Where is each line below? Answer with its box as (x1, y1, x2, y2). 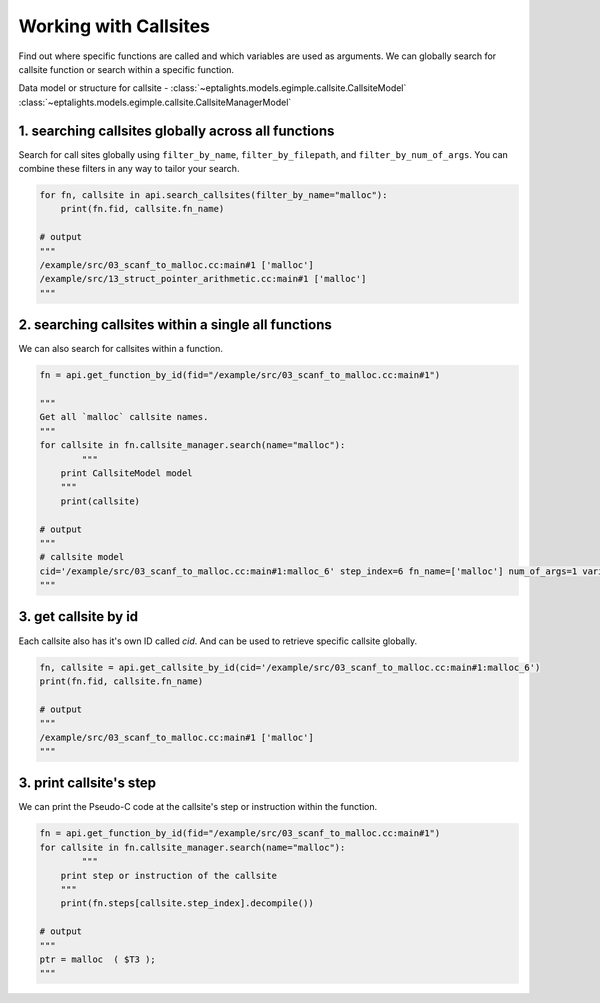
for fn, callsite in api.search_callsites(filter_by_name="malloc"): (39, 190, 388, 200)
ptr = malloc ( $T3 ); (39, 953, 157, 965)
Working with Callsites (18, 15, 210, 37)
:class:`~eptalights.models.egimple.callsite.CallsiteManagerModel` (18, 96, 292, 108)
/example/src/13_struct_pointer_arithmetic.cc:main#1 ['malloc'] (39, 273, 367, 285)
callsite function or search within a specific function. (18, 63, 235, 75)
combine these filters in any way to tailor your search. (18, 163, 240, 175)
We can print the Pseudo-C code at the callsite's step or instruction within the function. (18, 801, 378, 813)
